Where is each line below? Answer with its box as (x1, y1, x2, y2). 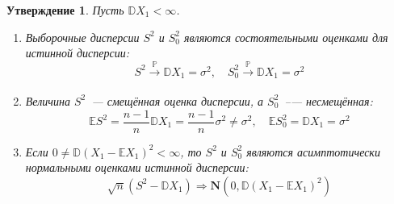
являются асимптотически (246, 143, 380, 160)
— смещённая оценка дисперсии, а (91, 92, 264, 109)
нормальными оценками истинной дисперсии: (25, 159, 249, 176)
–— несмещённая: (284, 92, 373, 109)
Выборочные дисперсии (25, 28, 140, 45)
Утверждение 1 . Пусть (6, 2, 124, 18)
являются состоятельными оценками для (184, 28, 388, 45)
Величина (25, 92, 70, 109)
